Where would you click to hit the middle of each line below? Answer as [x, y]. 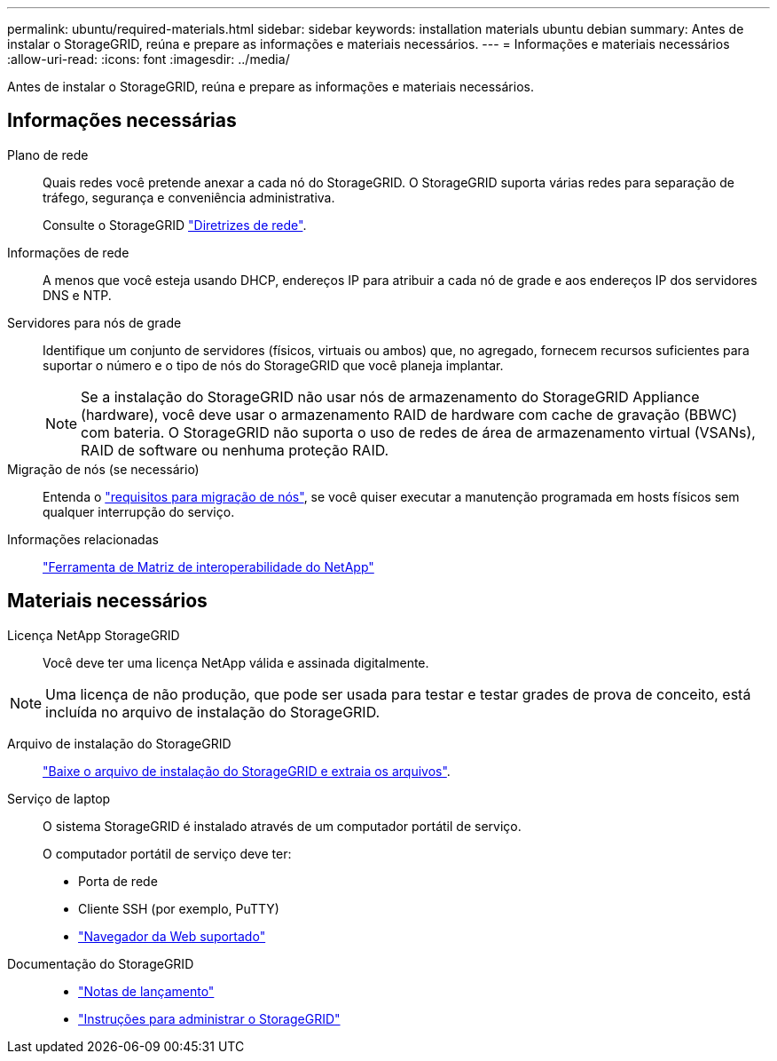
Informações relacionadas [83, 539]
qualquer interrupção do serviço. [139, 511]
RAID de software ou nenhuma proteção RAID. [235, 450]
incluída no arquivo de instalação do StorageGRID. [213, 712]
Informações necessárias [122, 121]
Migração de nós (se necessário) [103, 469]
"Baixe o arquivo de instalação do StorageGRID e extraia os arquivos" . [247, 771]
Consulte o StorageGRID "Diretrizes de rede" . [175, 225]
